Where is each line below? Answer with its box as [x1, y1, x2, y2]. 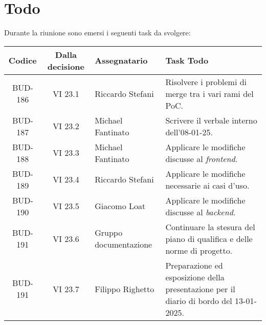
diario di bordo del [165, 294, 232, 307]
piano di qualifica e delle [165, 232, 253, 245]
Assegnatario [95, 54, 148, 67]
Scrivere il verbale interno [165, 114, 257, 126]
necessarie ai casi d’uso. [165, 179, 250, 191]
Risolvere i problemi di [165, 75, 247, 88]
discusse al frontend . [165, 152, 238, 165]
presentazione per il [165, 282, 235, 295]
